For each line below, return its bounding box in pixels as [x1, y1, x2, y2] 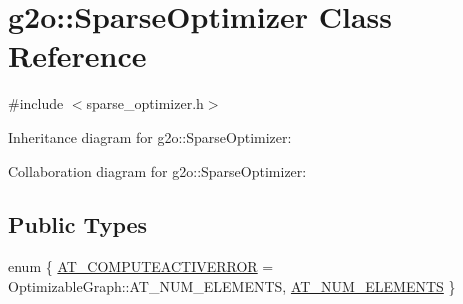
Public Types [8, 209, 148, 240]
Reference [8, 35, 147, 76]
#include [8, 93, 64, 114]
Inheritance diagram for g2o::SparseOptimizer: [8, 126, 292, 147]
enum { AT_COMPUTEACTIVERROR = [8, 256, 274, 277]
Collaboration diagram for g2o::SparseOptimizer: [8, 160, 307, 181]
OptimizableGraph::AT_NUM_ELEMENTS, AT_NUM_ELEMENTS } [8, 275, 456, 296]
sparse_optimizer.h [86, 93, 204, 114]
